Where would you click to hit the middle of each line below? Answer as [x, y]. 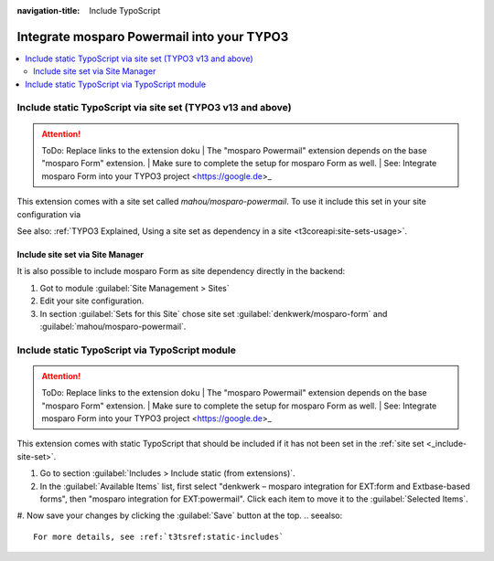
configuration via [49, 214]
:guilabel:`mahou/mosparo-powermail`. [113, 326]
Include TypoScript [125, 11]
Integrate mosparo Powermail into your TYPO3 [153, 37]
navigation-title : [48, 11]
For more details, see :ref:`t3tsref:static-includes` [159, 536]
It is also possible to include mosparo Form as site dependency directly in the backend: [181, 271]
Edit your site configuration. [92, 301]
